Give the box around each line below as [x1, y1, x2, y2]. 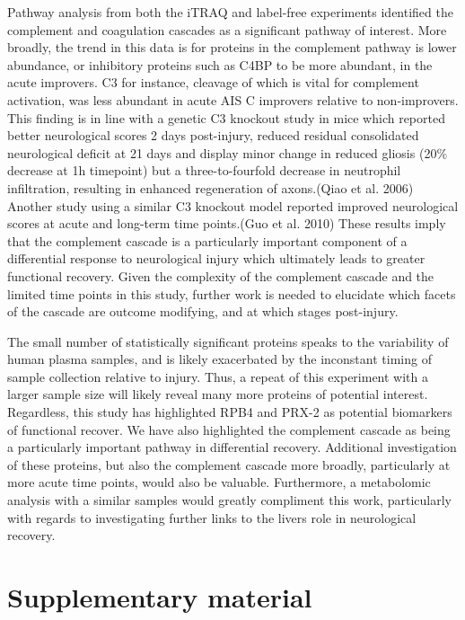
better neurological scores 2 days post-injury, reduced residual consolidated [7, 126, 419, 145]
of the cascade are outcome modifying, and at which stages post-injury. [7, 302, 399, 321]
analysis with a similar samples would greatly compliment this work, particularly [7, 491, 452, 509]
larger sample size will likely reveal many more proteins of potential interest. [7, 385, 428, 403]
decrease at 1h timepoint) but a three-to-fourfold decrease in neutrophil [7, 161, 401, 180]
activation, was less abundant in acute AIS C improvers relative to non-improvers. [7, 90, 459, 109]
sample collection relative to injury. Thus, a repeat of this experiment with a [7, 367, 428, 385]
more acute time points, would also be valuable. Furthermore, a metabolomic [7, 473, 431, 492]
